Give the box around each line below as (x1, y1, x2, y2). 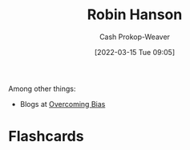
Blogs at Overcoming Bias (19, 99, 106, 109)
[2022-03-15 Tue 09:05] (94, 47, 176, 57)
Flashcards (8, 128, 84, 145)
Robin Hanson (87, 6, 183, 24)
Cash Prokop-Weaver (99, 32, 171, 41)
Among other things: (8, 84, 76, 93)
